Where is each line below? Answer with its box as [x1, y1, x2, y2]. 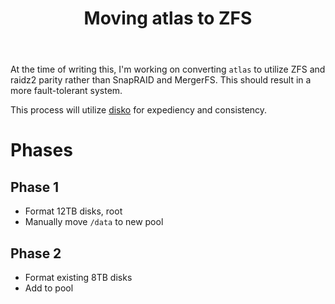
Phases [10, 139, 73, 162]
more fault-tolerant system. [10, 85, 123, 97]
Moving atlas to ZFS [83, 7, 253, 30]
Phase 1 [10, 178, 60, 196]
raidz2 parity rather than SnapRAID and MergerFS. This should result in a [10, 74, 312, 86]
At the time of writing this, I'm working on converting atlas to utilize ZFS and [10, 63, 326, 76]
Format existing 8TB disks [24, 272, 133, 283]
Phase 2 [10, 245, 62, 262]
